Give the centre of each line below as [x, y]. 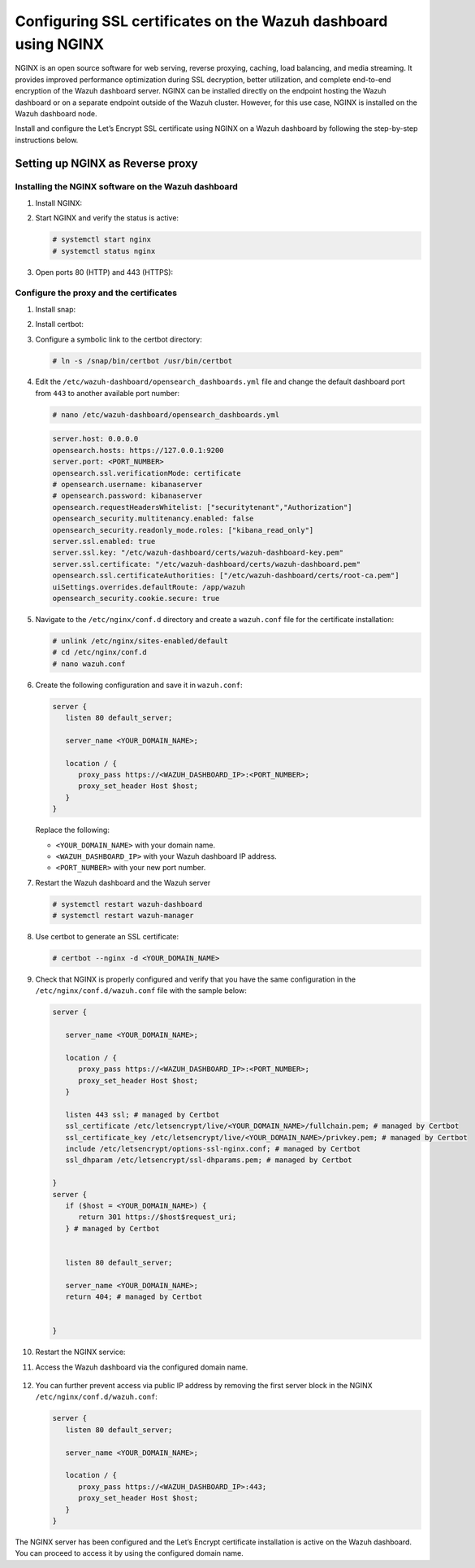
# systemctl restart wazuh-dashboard [127, 904]
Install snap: [56, 309]
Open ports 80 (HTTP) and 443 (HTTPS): [104, 272]
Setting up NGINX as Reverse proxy [106, 163]
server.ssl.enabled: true [104, 541]
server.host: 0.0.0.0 [95, 439]
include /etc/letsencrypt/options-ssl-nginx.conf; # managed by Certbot [213, 1149]
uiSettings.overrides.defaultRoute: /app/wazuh [149, 587]
